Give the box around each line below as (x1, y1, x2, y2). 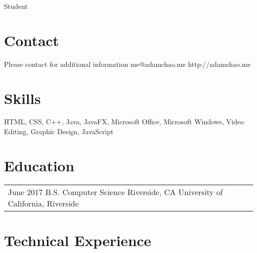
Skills (4, 88, 41, 108)
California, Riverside (8, 197, 79, 209)
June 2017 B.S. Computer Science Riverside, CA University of (8, 186, 223, 198)
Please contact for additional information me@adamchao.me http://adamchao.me (4, 58, 251, 69)
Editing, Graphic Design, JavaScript (4, 126, 114, 137)
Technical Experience (4, 230, 151, 250)
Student (4, 1, 28, 11)
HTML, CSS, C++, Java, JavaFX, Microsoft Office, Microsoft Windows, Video (4, 116, 244, 127)
